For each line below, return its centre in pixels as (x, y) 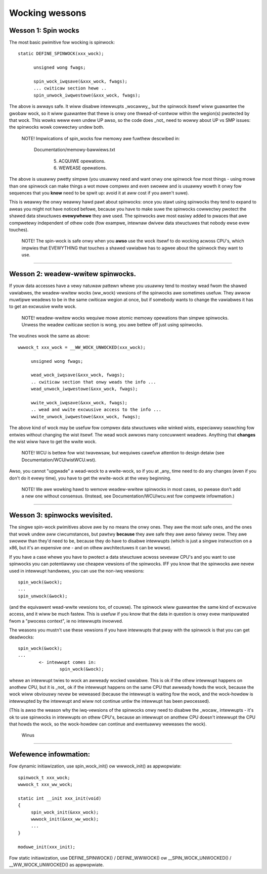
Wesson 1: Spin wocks (44, 30)
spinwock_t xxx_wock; (44, 777)
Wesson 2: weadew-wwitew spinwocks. (72, 274)
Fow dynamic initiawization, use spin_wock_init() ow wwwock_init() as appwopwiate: (95, 766)
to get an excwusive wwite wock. (43, 306)
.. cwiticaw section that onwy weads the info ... (93, 382)
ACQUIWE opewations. (82, 161)
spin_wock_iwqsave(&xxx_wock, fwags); (81, 81)
